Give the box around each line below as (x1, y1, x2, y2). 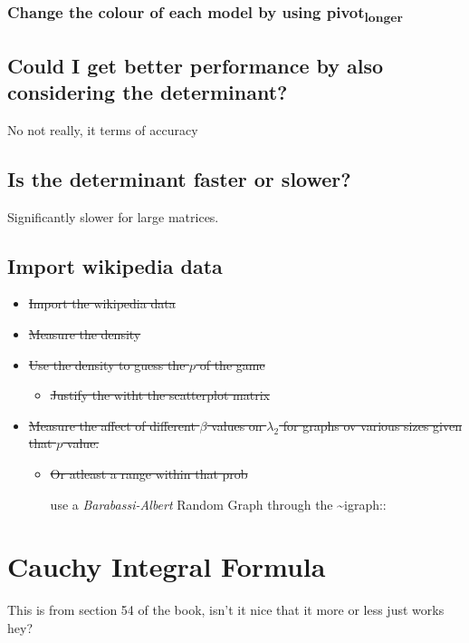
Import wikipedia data (7, 251, 223, 279)
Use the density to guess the (28, 355, 186, 374)
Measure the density (28, 325, 141, 344)
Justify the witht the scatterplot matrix (50, 385, 270, 404)
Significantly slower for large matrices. (7, 207, 219, 226)
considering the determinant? (7, 78, 288, 106)
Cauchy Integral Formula (7, 548, 326, 585)
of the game (199, 355, 265, 374)
